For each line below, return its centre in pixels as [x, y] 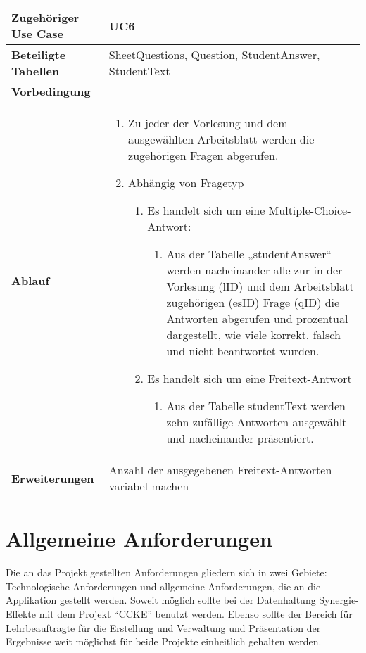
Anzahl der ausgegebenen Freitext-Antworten [220, 470]
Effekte [21, 613]
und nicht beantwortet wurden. [243, 351]
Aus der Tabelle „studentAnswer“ [249, 254]
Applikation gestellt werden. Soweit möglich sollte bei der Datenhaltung [161, 600]
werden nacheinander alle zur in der [254, 270]
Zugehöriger [45, 17]
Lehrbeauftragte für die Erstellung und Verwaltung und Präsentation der [163, 627]
